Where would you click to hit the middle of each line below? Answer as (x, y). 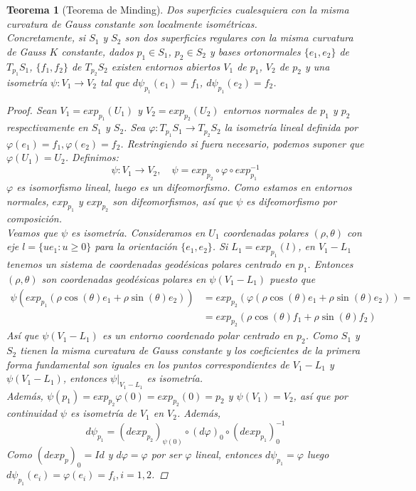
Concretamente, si (46, 37)
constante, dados (97, 51)
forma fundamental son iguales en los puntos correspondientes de (148, 364)
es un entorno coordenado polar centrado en (197, 335)
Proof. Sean (32, 109)
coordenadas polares (266, 232)
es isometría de (103, 413)
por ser (166, 454)
